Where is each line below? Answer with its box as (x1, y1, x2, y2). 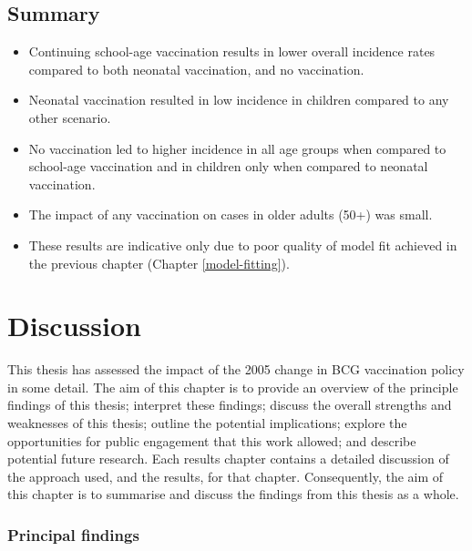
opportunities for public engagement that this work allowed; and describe (7, 431, 416, 450)
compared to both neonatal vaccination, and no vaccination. (28, 59, 364, 78)
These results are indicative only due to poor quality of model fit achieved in (28, 235, 457, 254)
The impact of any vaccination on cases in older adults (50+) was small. (28, 205, 433, 224)
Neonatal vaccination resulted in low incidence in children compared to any (28, 90, 449, 109)
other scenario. (28, 107, 111, 127)
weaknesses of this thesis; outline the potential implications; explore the (7, 413, 407, 433)
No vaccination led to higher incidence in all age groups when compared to (28, 138, 446, 158)
